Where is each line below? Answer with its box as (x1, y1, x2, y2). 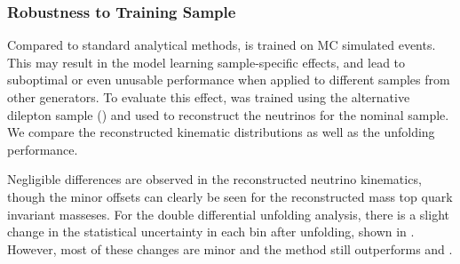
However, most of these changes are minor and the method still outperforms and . (7, 239, 453, 258)
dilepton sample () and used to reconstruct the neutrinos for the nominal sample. (7, 105, 449, 124)
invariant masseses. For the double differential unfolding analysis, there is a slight (7, 204, 449, 223)
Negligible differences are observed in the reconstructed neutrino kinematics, (7, 170, 422, 188)
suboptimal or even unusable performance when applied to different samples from (7, 70, 450, 89)
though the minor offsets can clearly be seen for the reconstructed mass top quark (7, 187, 453, 205)
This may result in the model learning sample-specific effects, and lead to (7, 52, 406, 71)
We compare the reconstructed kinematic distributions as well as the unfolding (7, 123, 435, 141)
